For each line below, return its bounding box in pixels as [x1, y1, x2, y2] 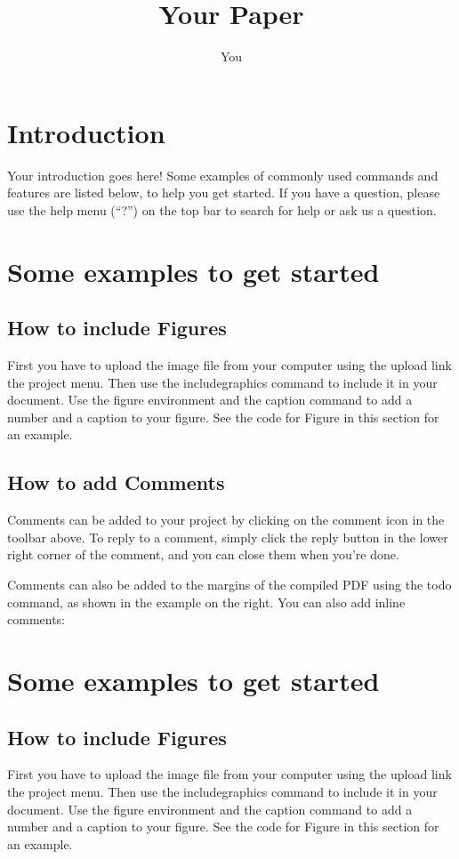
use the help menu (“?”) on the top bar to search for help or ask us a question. [7, 200, 437, 219]
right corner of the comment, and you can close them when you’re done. [7, 545, 399, 564]
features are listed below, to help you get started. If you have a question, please [7, 183, 440, 202]
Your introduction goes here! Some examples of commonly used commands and [7, 165, 439, 184]
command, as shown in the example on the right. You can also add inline [7, 592, 406, 611]
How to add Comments [7, 469, 225, 496]
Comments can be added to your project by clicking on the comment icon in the [7, 510, 445, 529]
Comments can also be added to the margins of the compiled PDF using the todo [7, 574, 452, 593]
